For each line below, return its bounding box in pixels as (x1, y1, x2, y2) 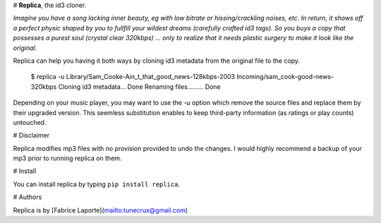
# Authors (13, 193, 42, 201)
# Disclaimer (13, 131, 50, 140)
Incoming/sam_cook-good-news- (236, 73, 334, 81)
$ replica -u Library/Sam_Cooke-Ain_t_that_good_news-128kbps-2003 (30, 73, 236, 81)
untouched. (13, 118, 47, 126)
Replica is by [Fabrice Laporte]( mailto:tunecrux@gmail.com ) (13, 205, 188, 215)
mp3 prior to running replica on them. (13, 154, 122, 162)
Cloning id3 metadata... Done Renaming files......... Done (58, 82, 222, 91)
